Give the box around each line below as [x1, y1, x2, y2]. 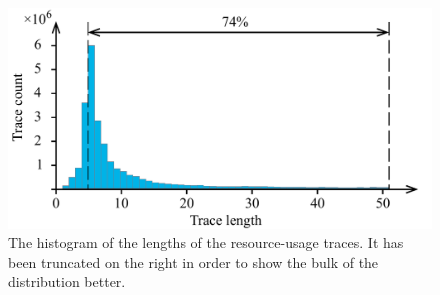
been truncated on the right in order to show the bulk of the [8, 251, 379, 272]
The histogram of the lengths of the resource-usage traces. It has [8, 232, 404, 253]
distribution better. [8, 271, 126, 292]
